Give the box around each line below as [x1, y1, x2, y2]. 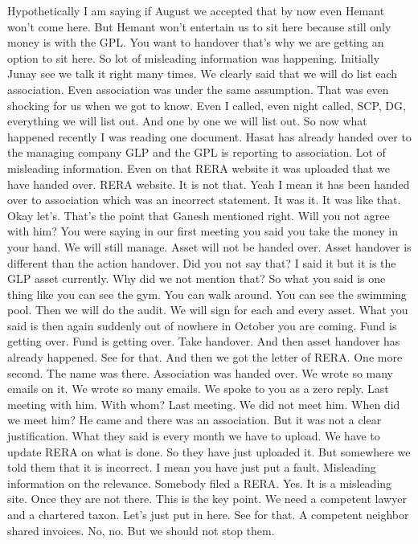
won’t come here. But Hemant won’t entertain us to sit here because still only [7, 18, 391, 35]
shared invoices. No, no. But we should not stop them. [7, 522, 275, 538]
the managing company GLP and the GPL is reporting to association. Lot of [7, 144, 386, 161]
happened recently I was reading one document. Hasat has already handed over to [7, 128, 412, 145]
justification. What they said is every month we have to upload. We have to [7, 427, 380, 444]
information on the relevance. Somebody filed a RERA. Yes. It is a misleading [7, 474, 392, 491]
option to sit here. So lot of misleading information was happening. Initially [7, 49, 380, 66]
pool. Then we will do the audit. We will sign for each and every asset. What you [7, 301, 408, 318]
